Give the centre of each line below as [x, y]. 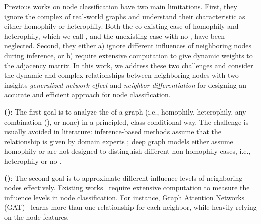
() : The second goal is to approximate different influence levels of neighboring [123, 178]
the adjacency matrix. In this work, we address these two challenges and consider [129, 65]
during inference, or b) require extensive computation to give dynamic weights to [128, 55]
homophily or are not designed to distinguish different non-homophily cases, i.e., [127, 151]
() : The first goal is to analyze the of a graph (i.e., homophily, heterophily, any [125, 111]
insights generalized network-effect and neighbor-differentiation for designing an [125, 85]
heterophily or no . [33, 160]
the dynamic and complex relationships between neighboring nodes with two [121, 75]
